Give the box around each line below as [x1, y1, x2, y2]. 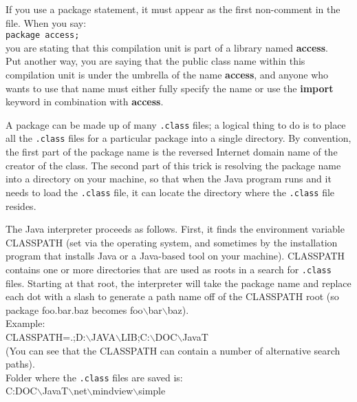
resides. [6, 198, 36, 213]
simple [138, 383, 166, 398]
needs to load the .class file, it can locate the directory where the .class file [6, 184, 335, 199]
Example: [6, 316, 45, 330]
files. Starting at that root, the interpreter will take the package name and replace [6, 275, 351, 290]
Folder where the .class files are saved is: [6, 370, 183, 384]
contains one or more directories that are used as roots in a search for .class [6, 262, 332, 276]
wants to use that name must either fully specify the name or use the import [6, 81, 334, 95]
